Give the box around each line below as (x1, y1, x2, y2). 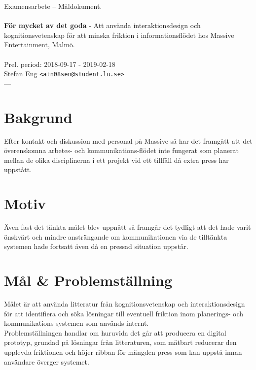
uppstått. (4, 164, 32, 175)
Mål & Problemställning (4, 270, 172, 290)
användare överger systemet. (4, 356, 89, 367)
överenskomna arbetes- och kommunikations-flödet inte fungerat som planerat (4, 145, 239, 155)
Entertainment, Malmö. (4, 39, 75, 50)
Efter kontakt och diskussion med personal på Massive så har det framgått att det (4, 135, 253, 146)
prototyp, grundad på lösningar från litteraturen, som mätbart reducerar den (4, 337, 237, 347)
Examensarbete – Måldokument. (4, 1, 102, 11)
